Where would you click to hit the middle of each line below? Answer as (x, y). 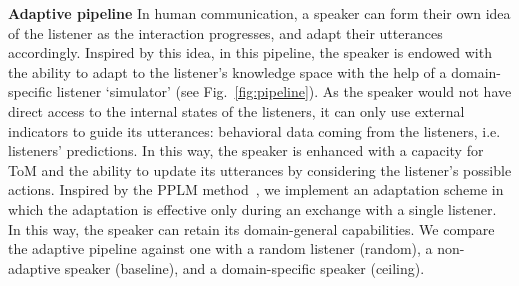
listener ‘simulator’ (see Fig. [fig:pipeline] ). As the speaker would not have (284, 91)
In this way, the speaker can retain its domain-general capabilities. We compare (251, 228)
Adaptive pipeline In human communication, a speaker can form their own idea (259, 13)
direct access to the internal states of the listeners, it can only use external (236, 110)
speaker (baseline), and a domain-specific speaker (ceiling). (244, 267)
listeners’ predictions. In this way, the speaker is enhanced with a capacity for (246, 150)
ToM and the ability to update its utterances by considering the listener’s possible (260, 169)
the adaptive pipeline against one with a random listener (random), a (220, 248)
